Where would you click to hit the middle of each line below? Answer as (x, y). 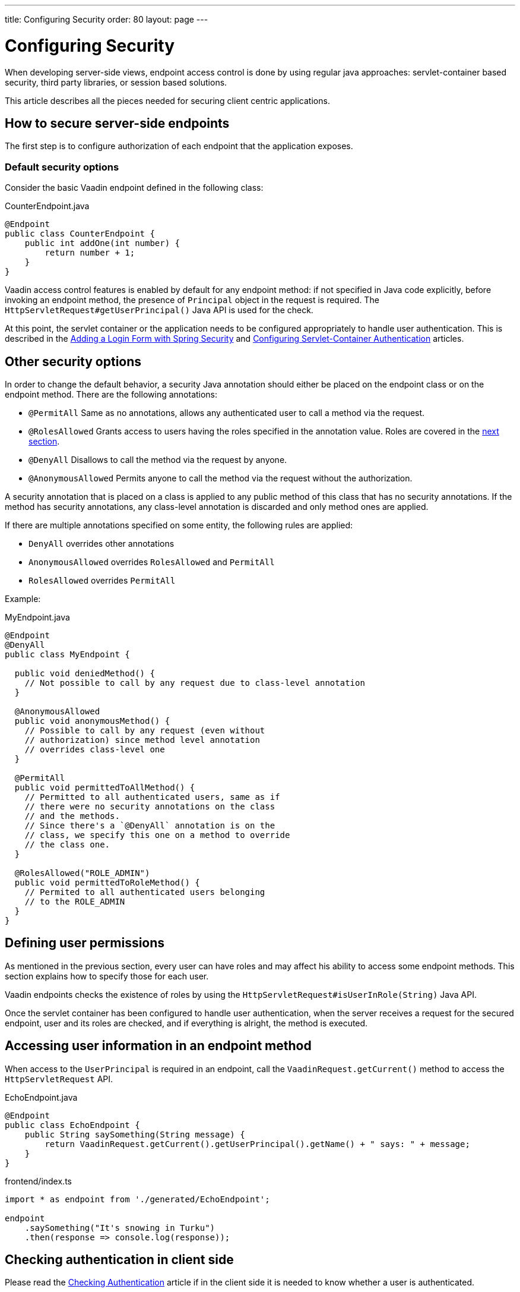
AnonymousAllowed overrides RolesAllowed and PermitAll (152, 562)
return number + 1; (90, 253)
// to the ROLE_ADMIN (75, 901)
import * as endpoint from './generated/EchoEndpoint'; (137, 1199)
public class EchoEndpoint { (72, 1125)
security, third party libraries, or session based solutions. (116, 82)
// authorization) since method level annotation (142, 740)
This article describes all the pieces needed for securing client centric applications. (167, 100)
